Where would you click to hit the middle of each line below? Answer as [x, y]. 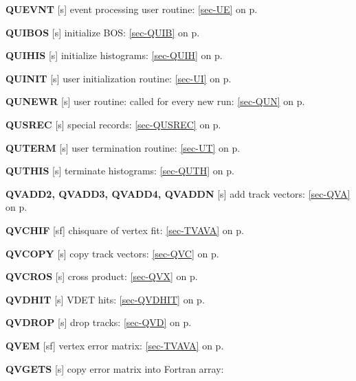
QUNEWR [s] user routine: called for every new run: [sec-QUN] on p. [155, 101]
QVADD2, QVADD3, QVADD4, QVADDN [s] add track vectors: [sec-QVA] [178, 193]
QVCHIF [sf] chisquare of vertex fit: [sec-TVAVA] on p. [125, 230]
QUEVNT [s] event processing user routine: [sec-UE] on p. [132, 9]
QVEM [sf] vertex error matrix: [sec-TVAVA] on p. [115, 345]
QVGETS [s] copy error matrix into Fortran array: [115, 368]
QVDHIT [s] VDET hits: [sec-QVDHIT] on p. [105, 299]
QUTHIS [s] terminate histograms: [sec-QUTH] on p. [120, 171]
